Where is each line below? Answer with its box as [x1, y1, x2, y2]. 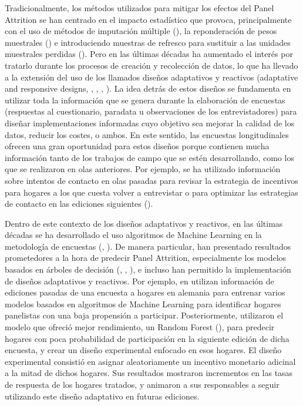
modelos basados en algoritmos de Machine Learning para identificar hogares [5, 297, 281, 310]
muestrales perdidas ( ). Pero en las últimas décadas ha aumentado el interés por [5, 48, 293, 60]
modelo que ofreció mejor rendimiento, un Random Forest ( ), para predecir [5, 321, 275, 333]
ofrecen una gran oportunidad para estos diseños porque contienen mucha [5, 140, 270, 152]
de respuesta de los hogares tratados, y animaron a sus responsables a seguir [5, 378, 280, 390]
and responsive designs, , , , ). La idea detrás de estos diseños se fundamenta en [5, 82, 291, 95]
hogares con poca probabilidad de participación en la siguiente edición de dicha [5, 332, 289, 344]
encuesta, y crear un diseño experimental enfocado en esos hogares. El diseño [5, 344, 282, 356]
